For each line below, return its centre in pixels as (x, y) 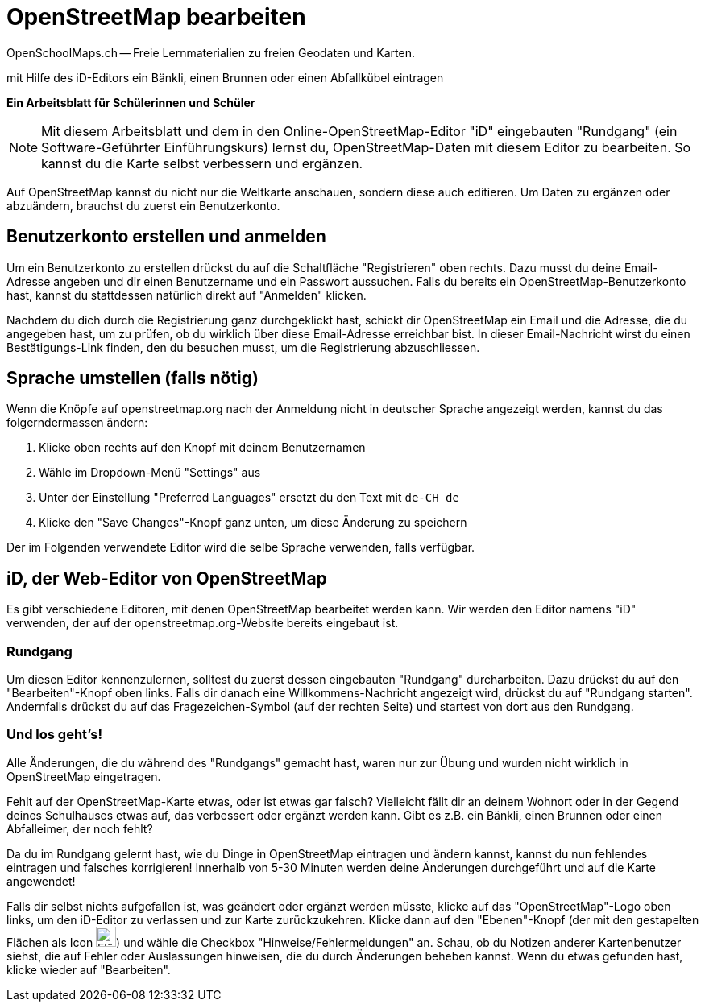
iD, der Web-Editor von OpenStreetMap (167, 578)
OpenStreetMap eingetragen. (84, 776)
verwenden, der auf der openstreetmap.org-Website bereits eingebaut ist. (203, 623)
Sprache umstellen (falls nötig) (133, 378)
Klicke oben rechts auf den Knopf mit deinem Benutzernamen (202, 448)
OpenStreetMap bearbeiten (156, 17)
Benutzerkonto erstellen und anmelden (166, 237)
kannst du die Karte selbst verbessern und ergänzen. (202, 163)
